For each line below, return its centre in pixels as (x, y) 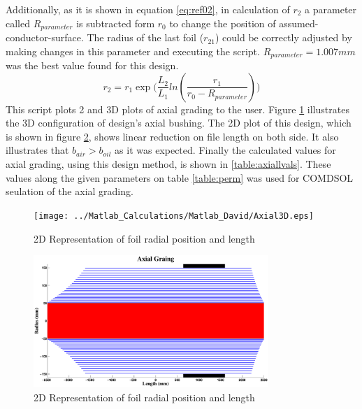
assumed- (299, 23)
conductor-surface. (45, 37)
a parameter (331, 9)
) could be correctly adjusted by (284, 37)
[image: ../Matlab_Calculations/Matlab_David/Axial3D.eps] (174, 216)
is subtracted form (116, 23)
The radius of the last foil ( (145, 37)
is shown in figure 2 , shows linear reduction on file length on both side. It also (172, 136)
